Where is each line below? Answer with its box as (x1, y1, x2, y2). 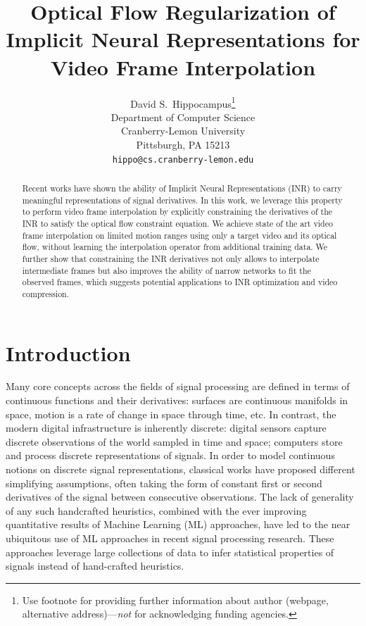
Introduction (6, 338, 131, 367)
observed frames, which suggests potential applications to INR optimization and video (22, 276, 338, 288)
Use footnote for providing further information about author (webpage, (22, 592, 329, 607)
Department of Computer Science (111, 109, 255, 124)
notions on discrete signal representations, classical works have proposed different (6, 462, 355, 477)
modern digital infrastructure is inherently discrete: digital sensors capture (6, 420, 327, 435)
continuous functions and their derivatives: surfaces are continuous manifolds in (6, 393, 348, 408)
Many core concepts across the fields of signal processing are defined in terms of (6, 379, 350, 394)
